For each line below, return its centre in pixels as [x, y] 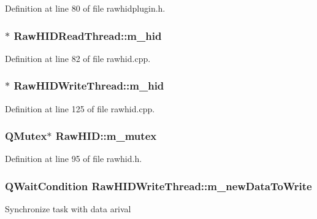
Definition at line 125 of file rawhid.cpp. [80, 108]
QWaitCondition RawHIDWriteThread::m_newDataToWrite [158, 186]
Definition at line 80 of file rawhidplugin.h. [85, 8]
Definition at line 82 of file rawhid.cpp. [78, 58]
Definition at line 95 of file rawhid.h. [74, 159]
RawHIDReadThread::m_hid [88, 35]
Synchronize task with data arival [68, 209]
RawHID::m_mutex [106, 136]
